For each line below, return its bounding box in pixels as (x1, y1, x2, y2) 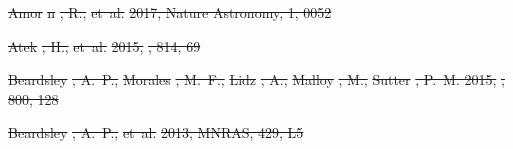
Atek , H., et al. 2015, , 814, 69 (8, 35, 201, 56)
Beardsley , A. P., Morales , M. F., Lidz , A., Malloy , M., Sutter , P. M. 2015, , (8, 69, 505, 90)
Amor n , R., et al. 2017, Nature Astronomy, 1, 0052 (8, 2, 332, 22)
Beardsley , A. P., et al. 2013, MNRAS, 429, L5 (8, 122, 304, 143)
